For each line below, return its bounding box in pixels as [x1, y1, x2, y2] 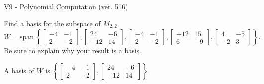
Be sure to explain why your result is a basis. [4, 45, 142, 56]
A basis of [4, 65, 34, 75]
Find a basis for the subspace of [4, 18, 101, 28]
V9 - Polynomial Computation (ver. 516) [4, 1, 128, 11]
